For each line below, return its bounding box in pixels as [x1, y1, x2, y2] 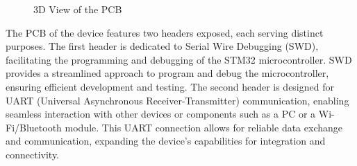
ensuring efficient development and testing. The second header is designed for [6, 79, 334, 93]
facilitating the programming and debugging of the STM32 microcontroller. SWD [6, 52, 352, 66]
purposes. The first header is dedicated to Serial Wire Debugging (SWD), [6, 39, 319, 53]
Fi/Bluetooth [6, 120, 62, 134]
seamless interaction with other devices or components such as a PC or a [6, 107, 316, 121]
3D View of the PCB [33, 2, 122, 16]
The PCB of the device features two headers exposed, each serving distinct [6, 25, 324, 39]
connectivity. [6, 147, 60, 161]
